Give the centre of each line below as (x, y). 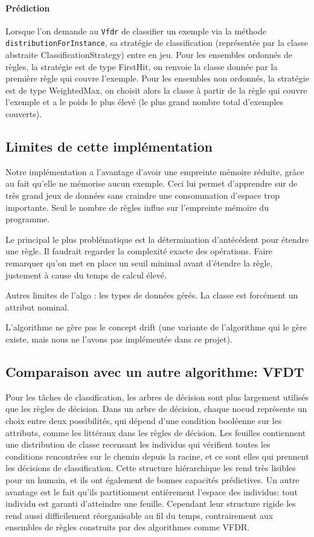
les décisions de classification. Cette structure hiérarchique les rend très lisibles (151, 468)
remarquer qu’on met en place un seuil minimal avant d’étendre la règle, (139, 263)
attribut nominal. (37, 307)
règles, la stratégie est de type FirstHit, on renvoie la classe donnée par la (142, 66)
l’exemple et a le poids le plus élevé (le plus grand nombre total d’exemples (145, 102)
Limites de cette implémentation (109, 146)
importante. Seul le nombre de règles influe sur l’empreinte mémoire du (137, 207)
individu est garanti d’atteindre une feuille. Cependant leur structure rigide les (151, 503)
